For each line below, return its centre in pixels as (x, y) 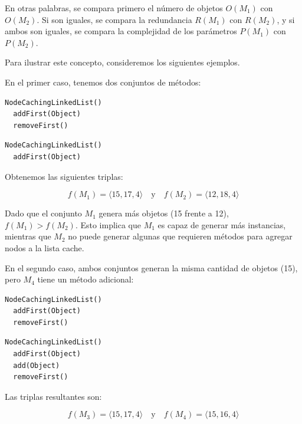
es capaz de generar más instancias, (222, 224)
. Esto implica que (108, 224)
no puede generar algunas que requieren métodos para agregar (180, 236)
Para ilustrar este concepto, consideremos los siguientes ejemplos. (122, 62)
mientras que (28, 236)
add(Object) (37, 365)
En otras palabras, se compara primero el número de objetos (114, 8)
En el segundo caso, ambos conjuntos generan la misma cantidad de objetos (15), (151, 267)
